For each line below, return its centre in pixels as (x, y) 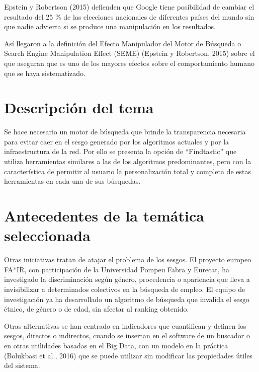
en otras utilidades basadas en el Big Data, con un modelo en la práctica (116, 345)
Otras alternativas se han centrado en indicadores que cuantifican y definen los (125, 325)
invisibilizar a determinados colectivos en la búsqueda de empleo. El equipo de (125, 289)
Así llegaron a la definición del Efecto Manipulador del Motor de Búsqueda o (123, 43)
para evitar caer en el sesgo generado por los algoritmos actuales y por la (117, 141)
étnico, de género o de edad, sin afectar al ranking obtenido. (97, 309)
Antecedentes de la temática (104, 216)
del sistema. (22, 365)
